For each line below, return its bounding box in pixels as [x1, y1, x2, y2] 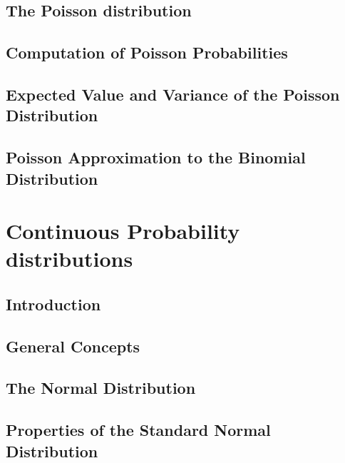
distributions [6, 244, 133, 273]
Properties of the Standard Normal [6, 419, 271, 441]
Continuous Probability [6, 216, 240, 245]
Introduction [6, 292, 101, 315]
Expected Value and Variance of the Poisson [6, 83, 340, 105]
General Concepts [6, 335, 140, 357]
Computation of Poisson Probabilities [6, 41, 288, 63]
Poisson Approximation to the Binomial [6, 146, 306, 168]
